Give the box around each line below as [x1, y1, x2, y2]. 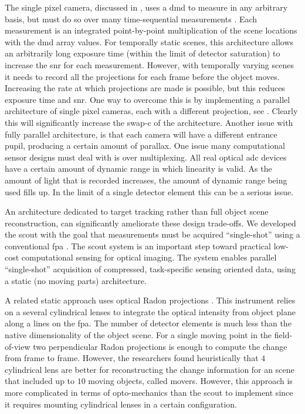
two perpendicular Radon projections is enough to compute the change [33, 340, 287, 352]
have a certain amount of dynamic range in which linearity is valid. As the [5, 162, 272, 175]
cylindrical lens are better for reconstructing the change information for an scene [5, 363, 294, 375]
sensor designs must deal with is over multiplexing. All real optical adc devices [5, 151, 287, 163]
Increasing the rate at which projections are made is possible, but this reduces [5, 82, 285, 94]
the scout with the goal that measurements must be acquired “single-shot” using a [5, 228, 300, 241]
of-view [5, 340, 30, 352]
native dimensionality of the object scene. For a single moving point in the [5, 329, 272, 341]
